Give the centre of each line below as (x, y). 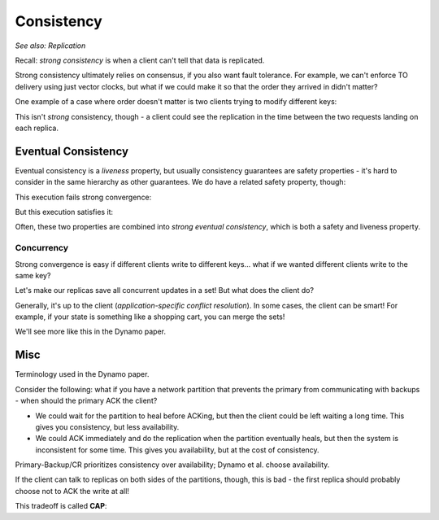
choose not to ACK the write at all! (72, 491)
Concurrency (42, 248)
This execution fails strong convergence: (83, 197)
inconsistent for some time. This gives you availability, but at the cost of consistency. (178, 450)
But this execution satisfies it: (64, 212)
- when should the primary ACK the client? (86, 401)
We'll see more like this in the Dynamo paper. (91, 332)
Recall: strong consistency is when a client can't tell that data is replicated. (140, 60)
